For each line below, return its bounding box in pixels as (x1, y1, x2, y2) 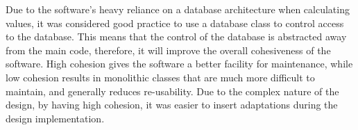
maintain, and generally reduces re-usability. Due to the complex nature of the (6, 83, 339, 98)
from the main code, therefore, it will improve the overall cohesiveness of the (6, 42, 331, 57)
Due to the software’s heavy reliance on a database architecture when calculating (6, 2, 350, 16)
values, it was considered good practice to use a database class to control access (6, 15, 344, 30)
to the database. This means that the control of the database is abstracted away (6, 29, 347, 44)
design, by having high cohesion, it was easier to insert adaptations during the (6, 97, 338, 112)
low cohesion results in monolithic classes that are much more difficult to (6, 70, 315, 84)
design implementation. (6, 111, 105, 125)
